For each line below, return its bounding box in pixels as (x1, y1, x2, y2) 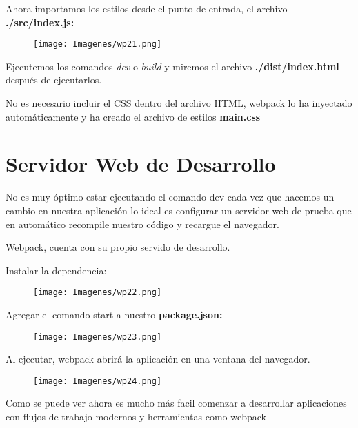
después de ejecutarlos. (6, 72, 102, 87)
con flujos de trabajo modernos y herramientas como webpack (6, 409, 266, 424)
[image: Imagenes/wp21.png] (33, 39, 162, 50)
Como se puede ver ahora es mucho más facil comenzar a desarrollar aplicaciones (6, 396, 347, 410)
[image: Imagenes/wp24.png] (33, 376, 162, 386)
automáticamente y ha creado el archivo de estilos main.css (6, 109, 261, 123)
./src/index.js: (6, 14, 74, 29)
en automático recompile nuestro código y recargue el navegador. (6, 216, 279, 231)
